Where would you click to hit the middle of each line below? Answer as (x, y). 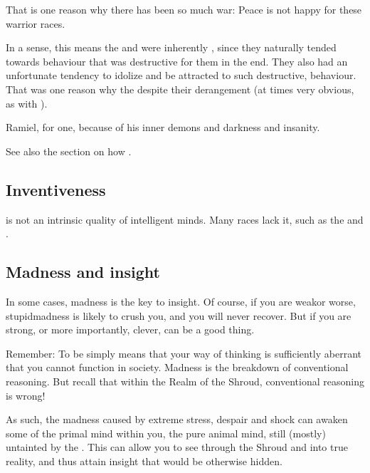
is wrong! (26, 395)
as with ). (27, 103)
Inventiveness (56, 189)
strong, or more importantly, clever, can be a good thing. (130, 329)
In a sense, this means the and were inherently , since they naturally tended (171, 47)
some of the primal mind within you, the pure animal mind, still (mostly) (166, 433)
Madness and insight (83, 272)
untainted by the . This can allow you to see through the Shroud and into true (177, 447)
